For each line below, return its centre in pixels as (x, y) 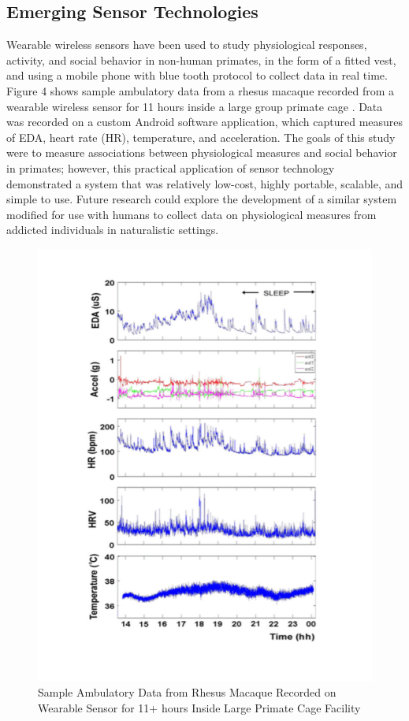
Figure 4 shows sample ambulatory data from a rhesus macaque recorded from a (200, 90)
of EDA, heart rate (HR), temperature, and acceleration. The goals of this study (201, 137)
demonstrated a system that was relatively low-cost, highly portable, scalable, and (205, 183)
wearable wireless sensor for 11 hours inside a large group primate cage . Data (195, 106)
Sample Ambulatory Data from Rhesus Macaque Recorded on (187, 692)
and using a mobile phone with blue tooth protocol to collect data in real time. (197, 75)
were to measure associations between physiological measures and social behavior (202, 152)
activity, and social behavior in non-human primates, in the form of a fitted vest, (201, 59)
